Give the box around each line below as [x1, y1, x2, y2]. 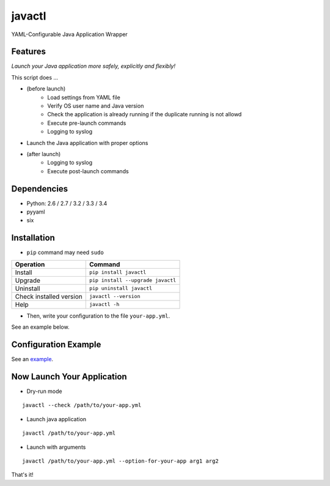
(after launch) [26, 150, 61, 157]
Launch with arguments [26, 443, 86, 450]
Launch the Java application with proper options [26, 139, 148, 146]
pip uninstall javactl [89, 285, 153, 292]
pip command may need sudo [26, 249, 104, 256]
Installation [11, 233, 55, 243]
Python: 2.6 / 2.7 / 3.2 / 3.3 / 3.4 [26, 200, 108, 207]
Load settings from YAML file [47, 94, 120, 101]
